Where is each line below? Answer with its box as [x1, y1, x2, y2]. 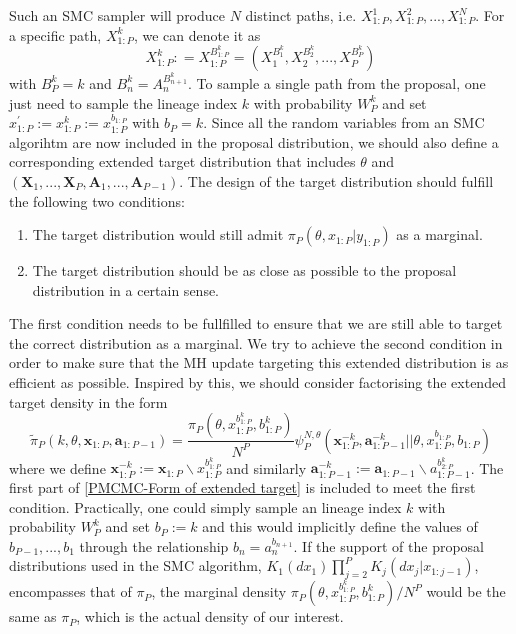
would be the [426, 581, 506, 602]
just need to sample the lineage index [9, 92, 238, 113]
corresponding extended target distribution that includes [9, 151, 356, 172]
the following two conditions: [9, 190, 185, 211]
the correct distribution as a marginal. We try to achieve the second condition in [9, 332, 503, 353]
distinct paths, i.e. [245, 5, 357, 25]
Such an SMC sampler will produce [9, 5, 226, 25]
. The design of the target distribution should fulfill [179, 170, 494, 191]
